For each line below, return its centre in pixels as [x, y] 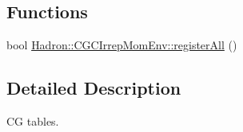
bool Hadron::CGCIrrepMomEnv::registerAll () [122, 45]
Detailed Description [94, 88]
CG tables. [33, 121]
